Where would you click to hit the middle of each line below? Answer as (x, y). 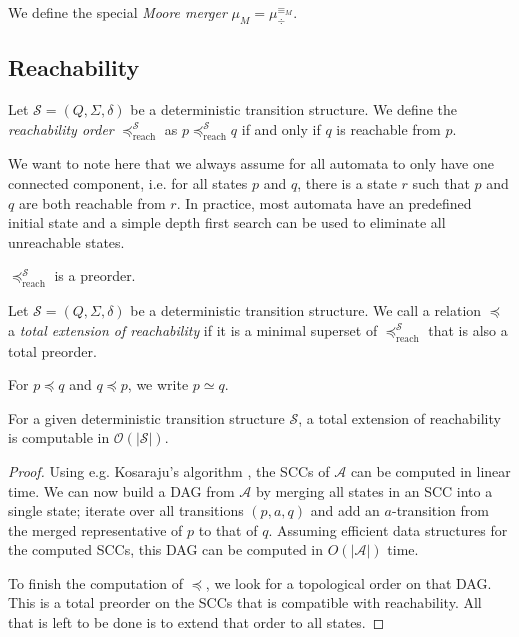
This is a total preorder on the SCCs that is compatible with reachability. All (245, 602)
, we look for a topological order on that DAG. (348, 582)
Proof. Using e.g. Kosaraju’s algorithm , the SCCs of (169, 470)
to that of (228, 529)
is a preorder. (95, 275)
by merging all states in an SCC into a (374, 490)
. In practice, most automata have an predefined (324, 202)
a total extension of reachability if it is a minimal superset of (193, 329)
